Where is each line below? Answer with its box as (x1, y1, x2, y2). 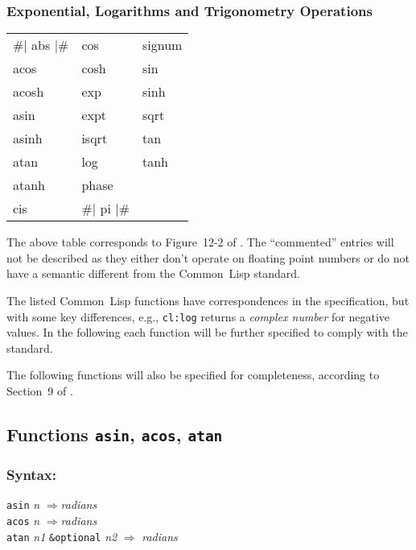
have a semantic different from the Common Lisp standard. (6, 265, 300, 282)
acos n (6, 511, 40, 528)
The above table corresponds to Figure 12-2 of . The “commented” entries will (6, 234, 394, 250)
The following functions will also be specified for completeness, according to (6, 366, 380, 383)
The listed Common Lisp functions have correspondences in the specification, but (6, 292, 410, 308)
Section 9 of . (6, 383, 73, 399)
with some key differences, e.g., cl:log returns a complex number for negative (6, 308, 390, 325)
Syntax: (6, 464, 56, 484)
